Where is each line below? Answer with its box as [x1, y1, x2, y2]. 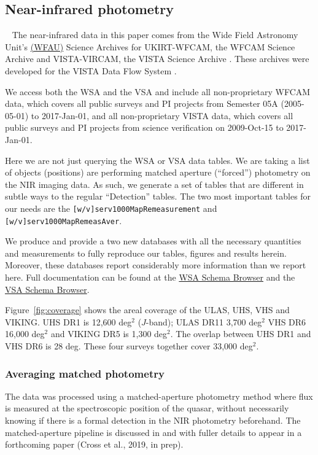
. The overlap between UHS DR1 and [170, 327, 311, 340]
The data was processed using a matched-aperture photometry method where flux [5, 389, 313, 402]
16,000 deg [5, 327, 45, 340]
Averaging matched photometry [5, 365, 165, 381]
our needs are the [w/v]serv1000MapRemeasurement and [5, 201, 217, 214]
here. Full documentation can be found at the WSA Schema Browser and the [5, 271, 295, 284]
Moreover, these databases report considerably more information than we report [5, 259, 306, 271]
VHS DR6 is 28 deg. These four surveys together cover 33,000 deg [5, 339, 253, 352]
